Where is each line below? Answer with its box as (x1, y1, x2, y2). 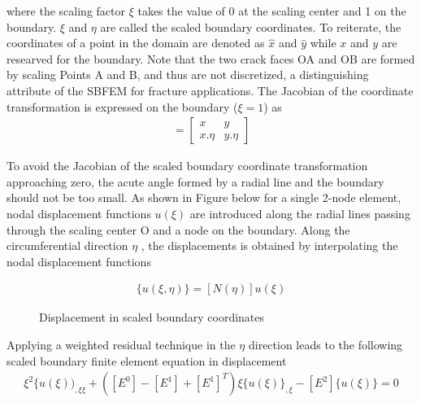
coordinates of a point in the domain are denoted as (7, 34, 265, 51)
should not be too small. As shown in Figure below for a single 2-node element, (7, 189, 401, 206)
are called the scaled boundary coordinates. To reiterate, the (100, 18, 401, 35)
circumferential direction (7, 237, 128, 254)
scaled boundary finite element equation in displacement (7, 352, 287, 369)
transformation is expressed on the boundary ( (7, 98, 238, 115)
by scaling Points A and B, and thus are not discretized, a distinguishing (7, 66, 369, 83)
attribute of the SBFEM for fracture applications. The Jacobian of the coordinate (7, 81, 414, 99)
